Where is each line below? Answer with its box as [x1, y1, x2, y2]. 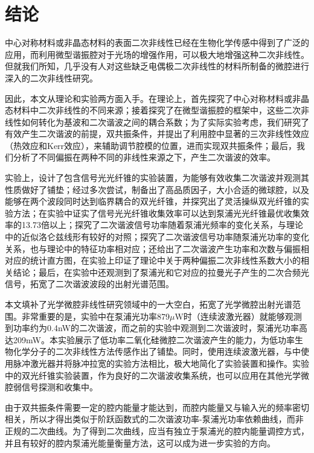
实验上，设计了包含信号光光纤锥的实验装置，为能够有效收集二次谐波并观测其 [5, 171, 309, 184]
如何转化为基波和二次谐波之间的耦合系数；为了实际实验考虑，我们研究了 [21, 115, 309, 128]
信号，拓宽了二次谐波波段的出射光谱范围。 [5, 277, 174, 290]
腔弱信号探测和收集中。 [5, 381, 98, 393]
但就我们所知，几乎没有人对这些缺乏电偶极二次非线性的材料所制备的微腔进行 [5, 60, 309, 72]
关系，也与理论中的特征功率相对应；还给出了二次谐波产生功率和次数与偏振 [5, 242, 301, 255]
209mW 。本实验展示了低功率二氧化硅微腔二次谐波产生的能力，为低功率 [13, 333, 295, 346]
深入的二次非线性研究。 [5, 71, 98, 84]
